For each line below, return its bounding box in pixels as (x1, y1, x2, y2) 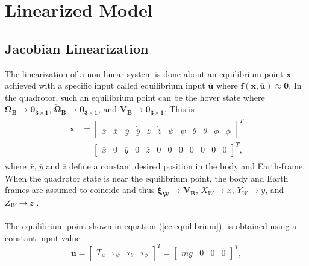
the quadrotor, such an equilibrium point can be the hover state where (5, 90, 265, 103)
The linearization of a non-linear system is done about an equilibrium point (5, 67, 284, 80)
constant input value (5, 231, 81, 244)
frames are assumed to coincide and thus (5, 183, 155, 196)
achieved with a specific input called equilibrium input (5, 79, 205, 92)
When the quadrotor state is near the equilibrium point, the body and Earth (5, 171, 289, 184)
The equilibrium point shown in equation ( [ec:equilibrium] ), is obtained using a (5, 220, 297, 232)
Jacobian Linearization (5, 39, 149, 57)
